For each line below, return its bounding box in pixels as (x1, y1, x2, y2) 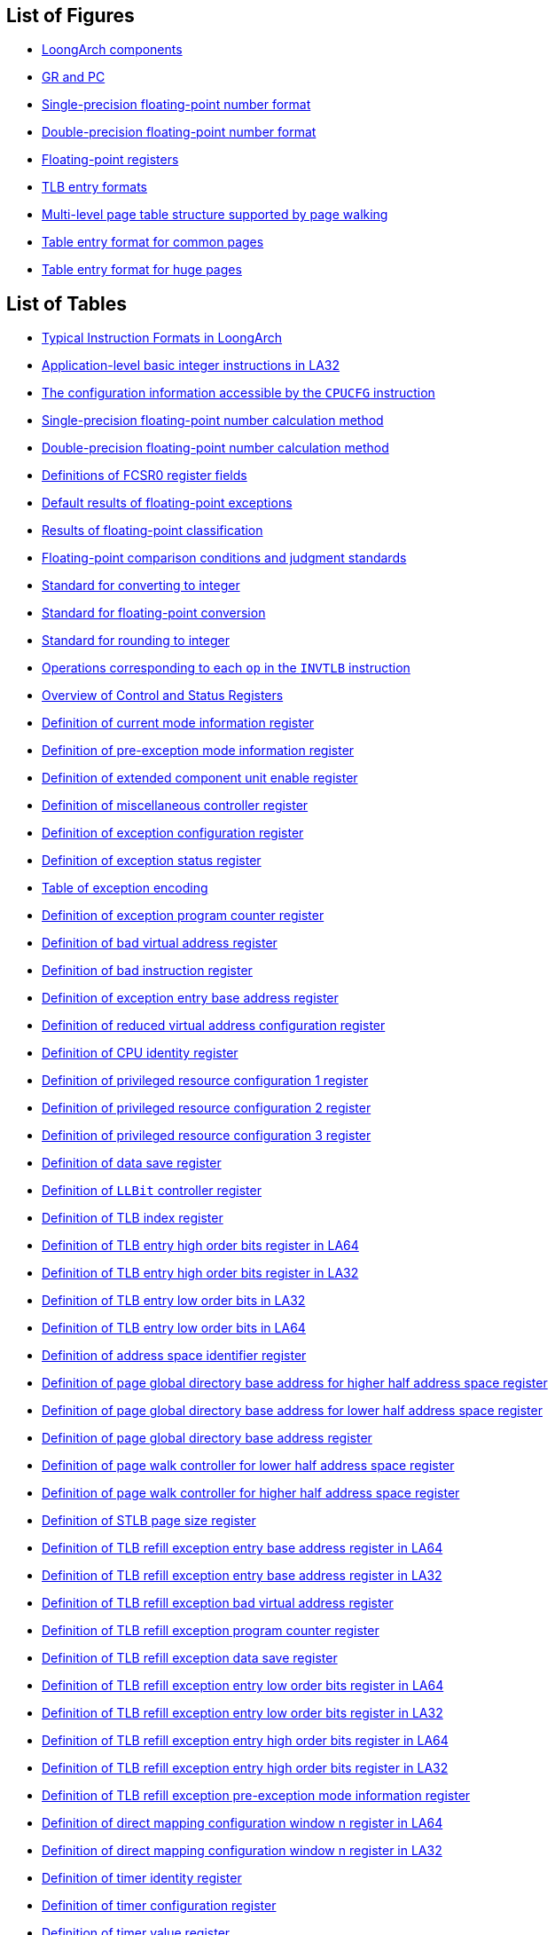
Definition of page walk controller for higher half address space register (42, 1485, 460, 1501)
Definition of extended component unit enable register (42, 770, 358, 786)
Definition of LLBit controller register (42, 1183, 262, 1199)
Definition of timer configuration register (42, 1898, 277, 1914)
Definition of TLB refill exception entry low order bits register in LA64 (42, 1678, 444, 1694)
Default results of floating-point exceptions (42, 495, 293, 511)
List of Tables (6, 292, 128, 315)
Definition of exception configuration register (42, 825, 304, 841)
